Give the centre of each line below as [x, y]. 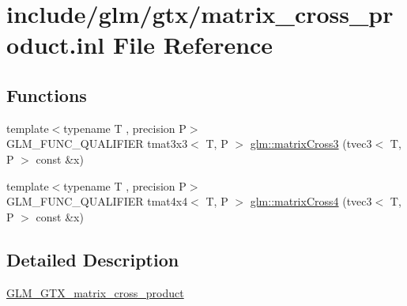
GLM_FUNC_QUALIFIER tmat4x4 [97, 201]
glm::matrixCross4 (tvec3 [311, 201]
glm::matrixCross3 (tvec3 [311, 144]
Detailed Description [93, 259]
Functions [47, 94]
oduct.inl [56, 45]
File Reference [193, 45]
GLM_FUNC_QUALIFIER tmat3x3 [97, 144]
